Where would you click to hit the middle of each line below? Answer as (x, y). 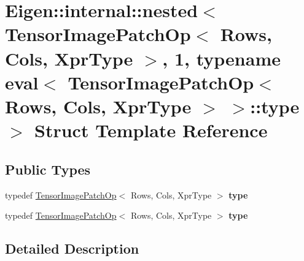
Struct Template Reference (151, 130)
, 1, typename (221, 58)
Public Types (48, 169)
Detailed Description (72, 248)
